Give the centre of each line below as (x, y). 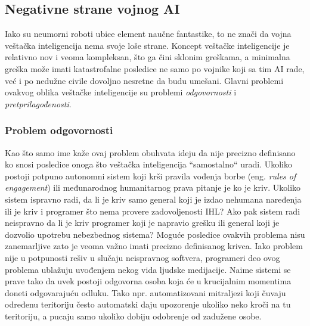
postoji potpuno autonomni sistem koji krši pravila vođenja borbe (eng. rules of (151, 176)
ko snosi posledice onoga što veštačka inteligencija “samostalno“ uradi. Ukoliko (148, 164)
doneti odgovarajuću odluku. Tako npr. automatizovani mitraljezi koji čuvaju (145, 292)
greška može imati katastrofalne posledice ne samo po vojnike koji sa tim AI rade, (155, 68)
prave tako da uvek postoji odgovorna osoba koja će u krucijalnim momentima (148, 281)
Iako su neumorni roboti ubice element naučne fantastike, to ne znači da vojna (148, 34)
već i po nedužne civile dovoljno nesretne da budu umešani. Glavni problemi (144, 80)
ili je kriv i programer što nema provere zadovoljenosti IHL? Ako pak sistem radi (153, 211)
